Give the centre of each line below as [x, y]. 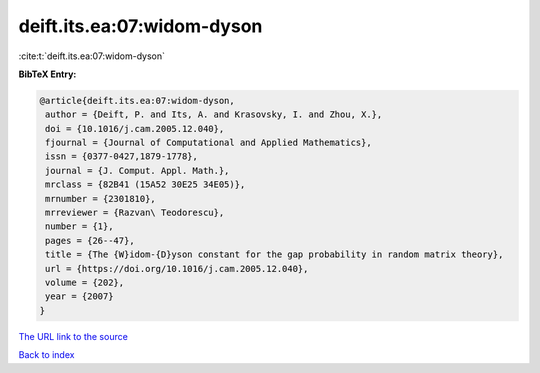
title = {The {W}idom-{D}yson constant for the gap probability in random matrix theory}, [274, 254]
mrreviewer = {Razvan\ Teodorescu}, [135, 213]
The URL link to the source [73, 336]
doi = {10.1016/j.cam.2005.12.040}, [135, 128]
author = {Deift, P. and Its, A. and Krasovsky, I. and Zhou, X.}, [214, 114]
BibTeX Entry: [47, 74]
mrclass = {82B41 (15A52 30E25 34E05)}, [145, 184]
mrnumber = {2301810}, [101, 198]
